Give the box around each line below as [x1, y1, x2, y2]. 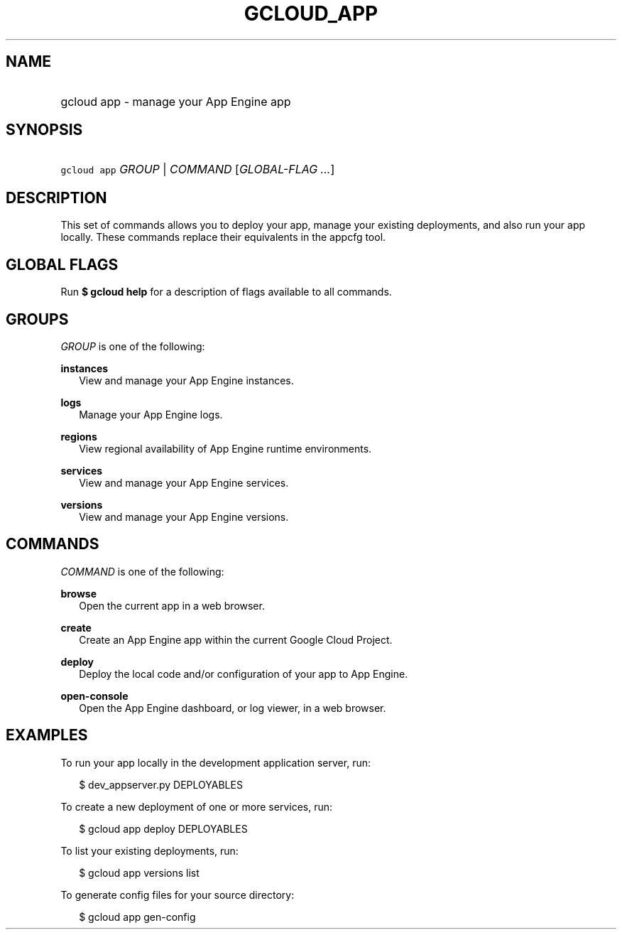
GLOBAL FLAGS [6, 255, 119, 274]
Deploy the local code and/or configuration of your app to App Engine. [79, 667, 408, 680]
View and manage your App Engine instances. [79, 374, 294, 387]
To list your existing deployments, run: [60, 844, 239, 857]
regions [60, 430, 97, 443]
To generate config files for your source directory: [60, 888, 295, 901]
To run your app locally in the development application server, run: [60, 756, 371, 769]
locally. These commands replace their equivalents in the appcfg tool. [60, 231, 386, 244]
